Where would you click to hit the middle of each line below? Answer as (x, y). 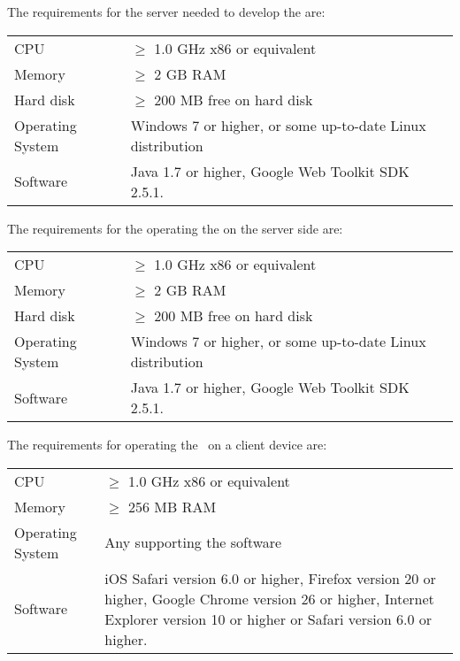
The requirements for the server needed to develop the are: (166, 12)
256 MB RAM (172, 506)
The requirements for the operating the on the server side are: (175, 228)
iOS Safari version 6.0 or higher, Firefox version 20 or (270, 578)
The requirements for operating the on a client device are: (167, 445)
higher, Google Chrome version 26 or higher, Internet (269, 598)
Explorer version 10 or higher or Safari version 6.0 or (268, 619)
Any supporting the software (193, 542)
